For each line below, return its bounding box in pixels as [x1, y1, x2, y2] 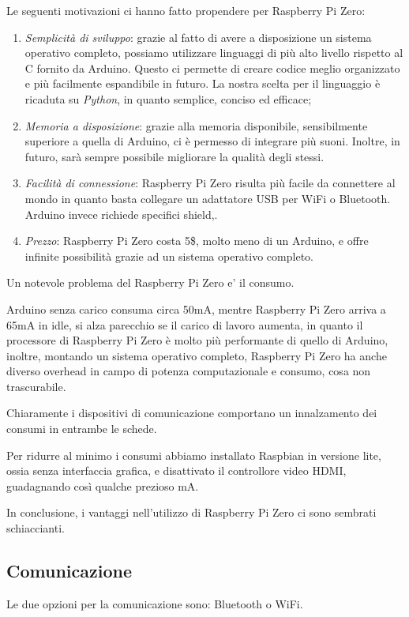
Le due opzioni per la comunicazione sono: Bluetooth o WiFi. [6, 595, 303, 611]
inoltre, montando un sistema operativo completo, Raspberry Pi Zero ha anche [6, 347, 387, 363]
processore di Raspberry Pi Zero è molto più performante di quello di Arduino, [6, 332, 388, 348]
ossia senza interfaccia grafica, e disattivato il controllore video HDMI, [6, 462, 347, 479]
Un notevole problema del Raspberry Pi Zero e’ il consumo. [6, 274, 295, 291]
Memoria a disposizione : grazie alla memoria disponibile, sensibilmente [24, 117, 368, 134]
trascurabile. [6, 378, 66, 394]
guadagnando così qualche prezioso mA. [6, 477, 199, 494]
